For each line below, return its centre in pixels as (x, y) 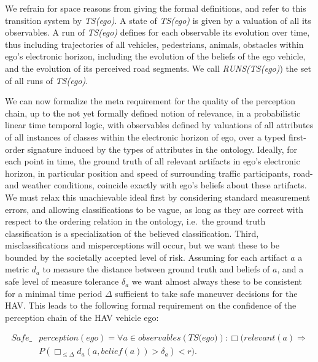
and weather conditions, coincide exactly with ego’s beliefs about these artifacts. (156, 185)
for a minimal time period (54, 293)
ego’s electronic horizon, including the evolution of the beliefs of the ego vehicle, (155, 56)
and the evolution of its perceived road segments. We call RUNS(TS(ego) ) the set (158, 68)
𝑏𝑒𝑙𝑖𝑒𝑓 (112, 352)
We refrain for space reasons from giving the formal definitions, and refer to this (156, 8)
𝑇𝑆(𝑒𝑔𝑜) (203, 338)
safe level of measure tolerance (62, 281)
